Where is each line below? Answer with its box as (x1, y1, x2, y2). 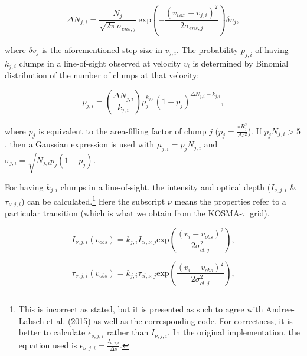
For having (5, 180, 44, 193)
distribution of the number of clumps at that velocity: (5, 69, 200, 81)
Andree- (266, 302, 295, 315)
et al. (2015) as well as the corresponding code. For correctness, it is (47, 314, 293, 327)
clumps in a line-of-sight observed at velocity (19, 57, 181, 69)
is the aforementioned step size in (41, 43, 163, 55)
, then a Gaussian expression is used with (5, 138, 154, 150)
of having (255, 43, 289, 55)
